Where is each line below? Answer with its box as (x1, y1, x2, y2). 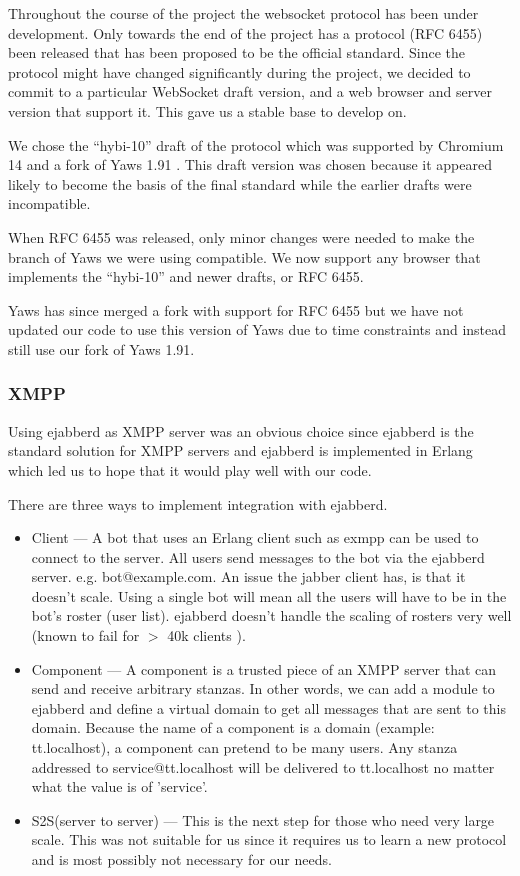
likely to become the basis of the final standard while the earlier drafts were (8, 173, 472, 194)
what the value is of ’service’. (31, 776, 208, 797)
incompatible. (8, 193, 91, 214)
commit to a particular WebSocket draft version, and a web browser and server (8, 81, 492, 102)
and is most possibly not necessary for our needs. (31, 849, 332, 869)
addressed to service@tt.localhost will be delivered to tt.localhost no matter (31, 756, 495, 777)
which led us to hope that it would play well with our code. (8, 459, 372, 480)
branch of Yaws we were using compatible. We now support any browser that (8, 246, 481, 267)
